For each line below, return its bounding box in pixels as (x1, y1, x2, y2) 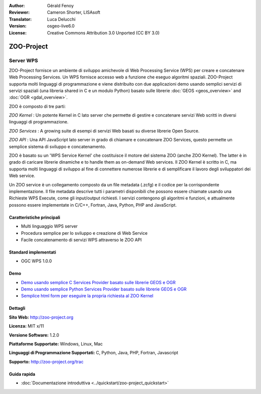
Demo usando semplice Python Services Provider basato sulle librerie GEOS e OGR (21, 286, 187, 292)
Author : (9, 3, 25, 8)
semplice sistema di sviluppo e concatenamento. (9, 143, 106, 150)
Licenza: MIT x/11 (9, 323, 44, 329)
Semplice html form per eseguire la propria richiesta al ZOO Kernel (21, 293, 154, 299)
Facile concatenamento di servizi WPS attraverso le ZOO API (21, 237, 142, 242)
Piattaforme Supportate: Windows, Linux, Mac (9, 341, 103, 347)
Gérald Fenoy (47, 3, 74, 8)
